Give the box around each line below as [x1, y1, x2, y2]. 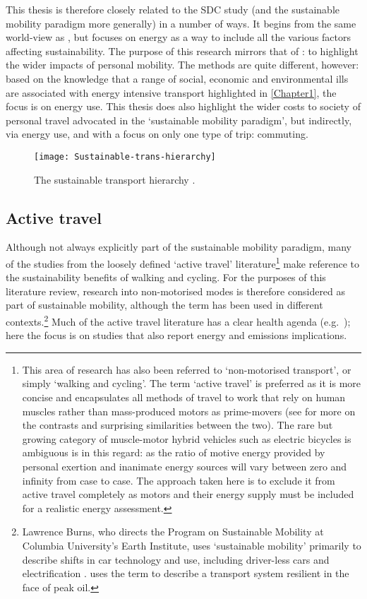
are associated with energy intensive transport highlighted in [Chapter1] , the [6, 85, 337, 100]
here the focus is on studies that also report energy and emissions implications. [6, 328, 347, 343]
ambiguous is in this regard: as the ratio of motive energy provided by [22, 445, 325, 460]
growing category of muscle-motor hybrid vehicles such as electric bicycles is [22, 431, 351, 446]
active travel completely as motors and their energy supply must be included [22, 487, 354, 502]
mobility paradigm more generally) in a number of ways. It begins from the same [6, 16, 356, 30]
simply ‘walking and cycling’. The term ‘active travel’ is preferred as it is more [22, 376, 361, 391]
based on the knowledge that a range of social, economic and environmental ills [6, 71, 349, 85]
